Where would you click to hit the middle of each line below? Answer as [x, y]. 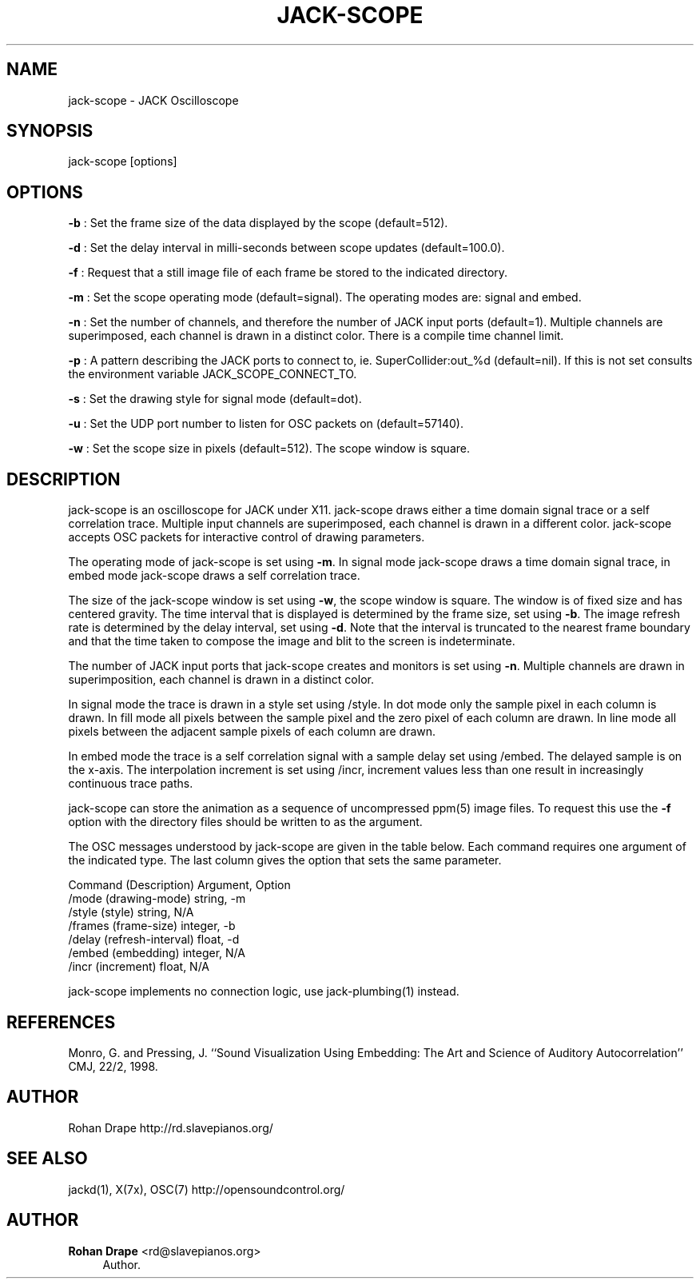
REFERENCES [61, 1022]
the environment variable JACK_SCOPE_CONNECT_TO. [213, 374]
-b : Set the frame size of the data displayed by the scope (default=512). [258, 223]
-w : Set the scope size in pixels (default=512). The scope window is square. [269, 449]
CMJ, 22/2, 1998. [113, 1066]
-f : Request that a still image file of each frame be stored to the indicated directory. [288, 273]
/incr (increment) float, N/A [139, 967]
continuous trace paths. [131, 784]
